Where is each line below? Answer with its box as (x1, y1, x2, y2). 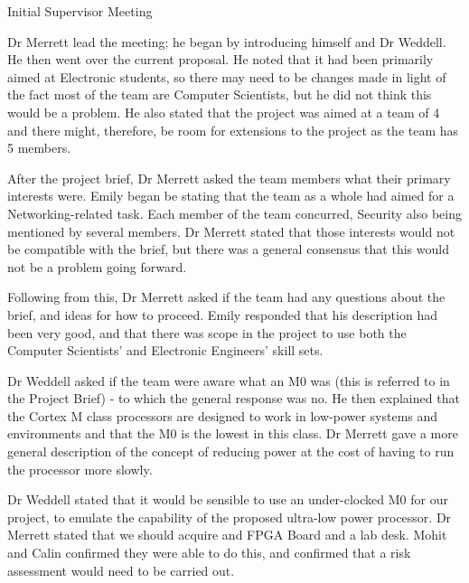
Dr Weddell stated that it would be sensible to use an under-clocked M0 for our (7, 490, 448, 509)
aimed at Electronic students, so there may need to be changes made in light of (7, 67, 446, 86)
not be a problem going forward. (7, 257, 187, 276)
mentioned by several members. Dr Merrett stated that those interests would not (7, 221, 455, 240)
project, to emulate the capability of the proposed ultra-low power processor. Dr (7, 507, 452, 526)
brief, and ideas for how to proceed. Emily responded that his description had (7, 305, 437, 324)
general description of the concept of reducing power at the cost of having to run (7, 442, 455, 461)
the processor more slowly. (7, 459, 153, 478)
